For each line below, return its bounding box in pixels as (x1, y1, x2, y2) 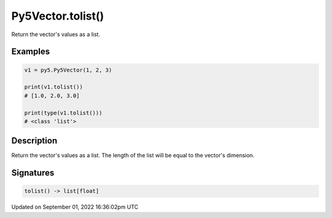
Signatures (11, 168, 55, 178)
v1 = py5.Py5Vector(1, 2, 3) (24, 66, 113, 73)
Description (11, 135, 58, 146)
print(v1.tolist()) (24, 83, 83, 91)
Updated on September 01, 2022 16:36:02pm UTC (11, 203, 138, 211)
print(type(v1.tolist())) (24, 109, 103, 116)
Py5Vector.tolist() (11, 9, 105, 23)
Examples (11, 47, 50, 57)
